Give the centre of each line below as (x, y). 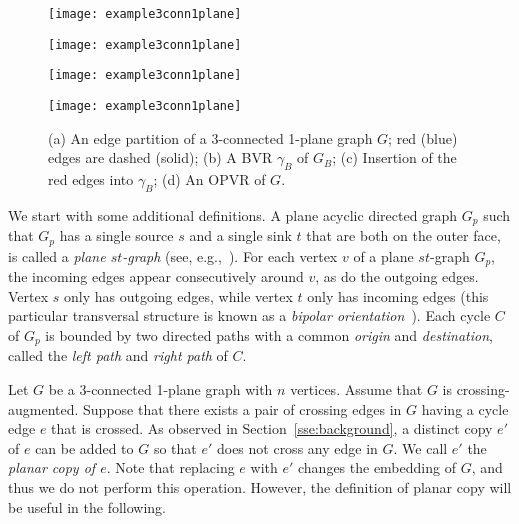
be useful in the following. (87, 506)
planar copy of (52, 467)
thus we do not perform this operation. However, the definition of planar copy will (260, 486)
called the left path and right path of (118, 355)
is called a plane (57, 255)
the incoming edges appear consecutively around (156, 276)
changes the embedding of (376, 467)
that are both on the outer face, (403, 235)
